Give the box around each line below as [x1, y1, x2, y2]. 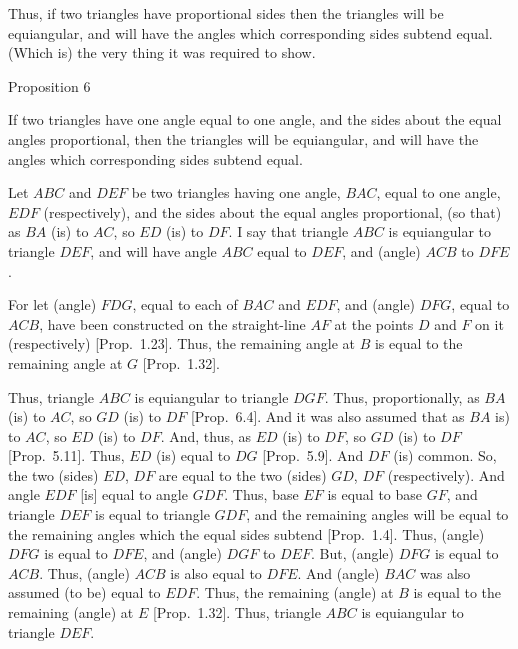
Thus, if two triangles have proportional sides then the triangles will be [8, 3, 444, 23]
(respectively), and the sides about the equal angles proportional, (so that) [43, 201, 502, 222]
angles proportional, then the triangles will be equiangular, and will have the [8, 128, 479, 149]
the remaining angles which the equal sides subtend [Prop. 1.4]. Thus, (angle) [8, 523, 485, 544]
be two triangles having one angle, [131, 182, 341, 203]
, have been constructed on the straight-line [39, 313, 306, 334]
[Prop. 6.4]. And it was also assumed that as [190, 406, 465, 427]
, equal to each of [132, 294, 238, 315]
